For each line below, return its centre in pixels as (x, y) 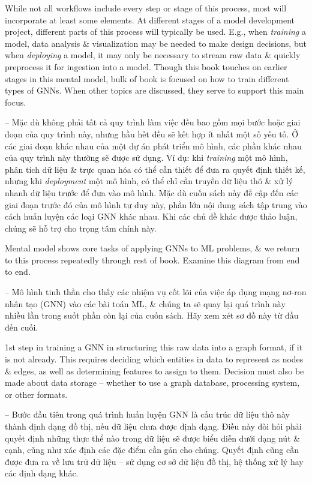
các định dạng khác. (42, 473)
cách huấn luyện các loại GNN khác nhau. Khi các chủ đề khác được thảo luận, (151, 216)
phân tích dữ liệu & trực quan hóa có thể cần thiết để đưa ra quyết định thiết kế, (155, 169)
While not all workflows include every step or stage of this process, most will (146, 8)
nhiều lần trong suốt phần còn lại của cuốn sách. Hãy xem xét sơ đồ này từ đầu (152, 315)
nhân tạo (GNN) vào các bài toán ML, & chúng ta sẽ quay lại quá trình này (145, 303)
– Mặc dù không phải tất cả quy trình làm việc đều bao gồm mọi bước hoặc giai (153, 122)
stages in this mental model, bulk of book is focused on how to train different (147, 78)
